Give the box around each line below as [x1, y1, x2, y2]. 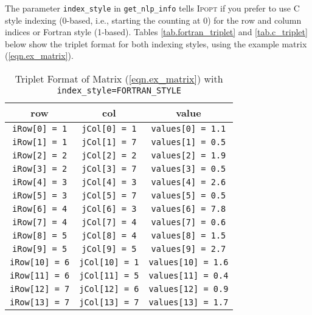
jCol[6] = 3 [81, 204, 137, 214]
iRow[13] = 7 [10, 297, 70, 308]
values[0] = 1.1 [151, 124, 226, 134]
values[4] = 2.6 [151, 177, 226, 188]
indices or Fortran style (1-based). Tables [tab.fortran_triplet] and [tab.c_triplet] [5, 25, 308, 38]
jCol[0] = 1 [81, 124, 137, 134]
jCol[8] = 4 [81, 231, 137, 241]
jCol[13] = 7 [79, 297, 139, 308]
